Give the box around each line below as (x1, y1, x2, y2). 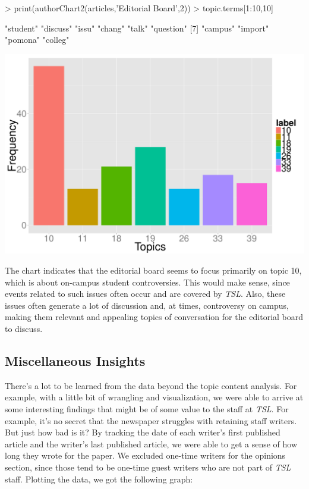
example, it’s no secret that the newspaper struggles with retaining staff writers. (5, 414, 297, 427)
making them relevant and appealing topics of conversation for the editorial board (5, 311, 304, 323)
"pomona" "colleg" (5, 33, 70, 46)
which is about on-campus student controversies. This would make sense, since (5, 275, 290, 288)
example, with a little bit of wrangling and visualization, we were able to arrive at (5, 391, 304, 403)
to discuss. (5, 322, 43, 335)
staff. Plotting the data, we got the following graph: (5, 472, 193, 485)
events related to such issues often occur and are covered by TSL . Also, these (5, 287, 286, 300)
